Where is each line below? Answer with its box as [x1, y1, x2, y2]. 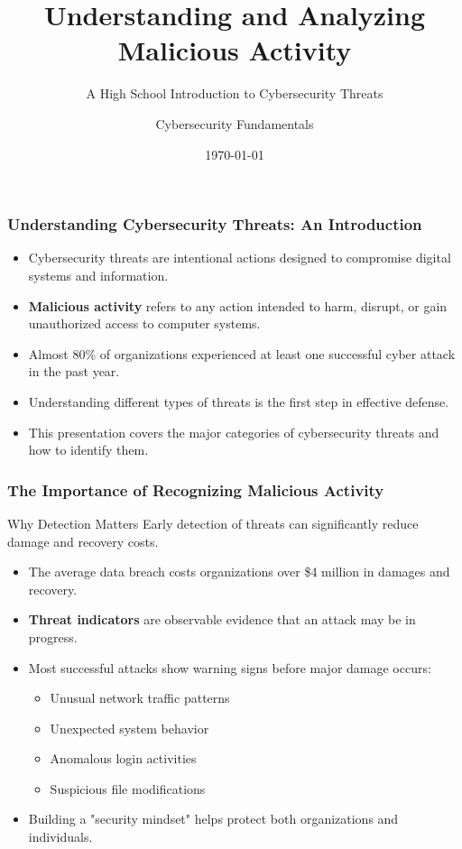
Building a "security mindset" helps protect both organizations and [28, 809, 399, 828]
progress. [28, 627, 78, 646]
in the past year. [28, 362, 120, 381]
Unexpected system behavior [50, 718, 209, 737]
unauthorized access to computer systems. [28, 314, 261, 333]
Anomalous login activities [50, 749, 197, 768]
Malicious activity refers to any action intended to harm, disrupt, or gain [28, 296, 448, 315]
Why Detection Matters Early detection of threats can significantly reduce [7, 513, 419, 532]
